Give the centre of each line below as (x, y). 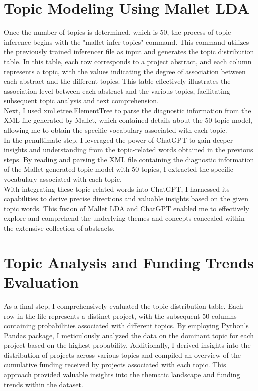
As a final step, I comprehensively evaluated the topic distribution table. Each (124, 305)
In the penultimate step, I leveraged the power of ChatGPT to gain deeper (119, 140)
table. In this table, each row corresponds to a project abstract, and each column (128, 61)
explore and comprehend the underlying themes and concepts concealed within (124, 218)
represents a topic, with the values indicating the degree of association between (125, 71)
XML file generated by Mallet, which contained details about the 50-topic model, (128, 120)
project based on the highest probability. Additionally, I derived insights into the (127, 345)
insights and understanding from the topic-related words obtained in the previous (129, 150)
